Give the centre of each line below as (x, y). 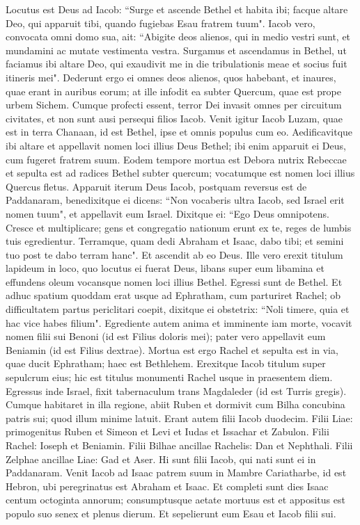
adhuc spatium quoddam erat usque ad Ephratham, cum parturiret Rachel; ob (173, 295)
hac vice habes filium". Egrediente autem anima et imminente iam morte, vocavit (179, 322)
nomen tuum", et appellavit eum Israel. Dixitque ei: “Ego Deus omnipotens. (167, 213)
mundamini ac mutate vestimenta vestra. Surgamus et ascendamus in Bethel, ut (176, 50)
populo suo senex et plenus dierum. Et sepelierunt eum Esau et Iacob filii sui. (171, 513)
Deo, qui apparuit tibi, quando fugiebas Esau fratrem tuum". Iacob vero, (161, 23)
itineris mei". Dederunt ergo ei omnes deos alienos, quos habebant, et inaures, (171, 77)
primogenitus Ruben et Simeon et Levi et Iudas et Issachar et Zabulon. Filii (167, 431)
